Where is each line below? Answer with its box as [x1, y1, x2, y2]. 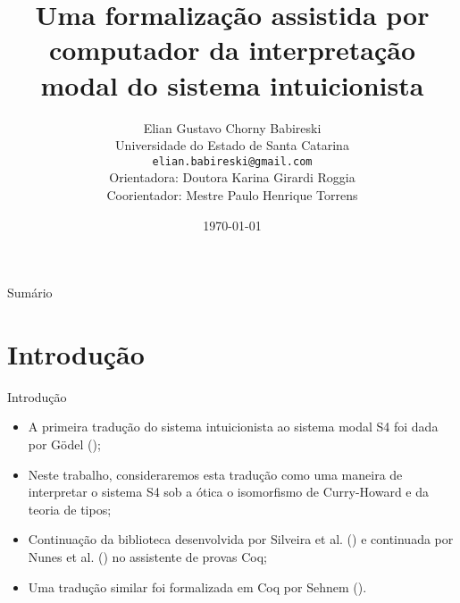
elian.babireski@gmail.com [152, 155, 313, 168]
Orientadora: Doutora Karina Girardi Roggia [109, 168, 355, 187]
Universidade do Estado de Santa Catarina [115, 136, 349, 155]
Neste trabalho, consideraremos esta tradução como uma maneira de [28, 465, 403, 483]
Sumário [7, 283, 53, 302]
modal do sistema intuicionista [40, 66, 424, 103]
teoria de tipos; [28, 499, 112, 518]
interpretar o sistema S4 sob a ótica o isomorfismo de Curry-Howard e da [28, 482, 430, 501]
